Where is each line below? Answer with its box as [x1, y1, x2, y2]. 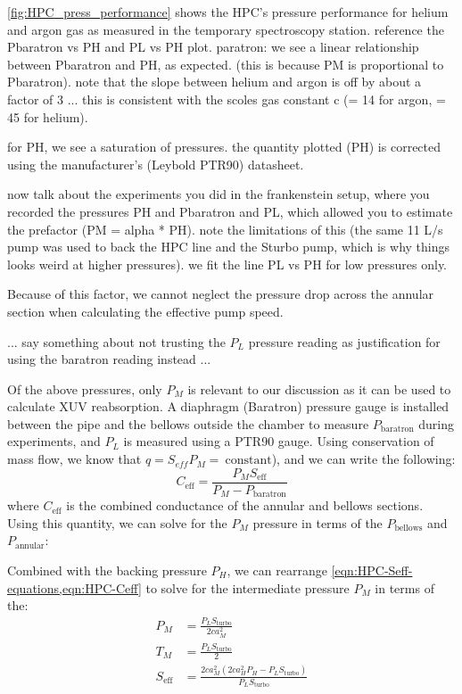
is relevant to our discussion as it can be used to [187, 379, 451, 398]
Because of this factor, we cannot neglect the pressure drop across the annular [7, 285, 434, 303]
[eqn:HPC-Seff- [331, 560, 413, 579]
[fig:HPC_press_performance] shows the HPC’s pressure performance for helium [7, 3, 449, 21]
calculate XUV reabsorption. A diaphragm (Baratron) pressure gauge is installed [7, 397, 450, 416]
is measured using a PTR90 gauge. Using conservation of [123, 432, 434, 450]
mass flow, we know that [7, 450, 142, 468]
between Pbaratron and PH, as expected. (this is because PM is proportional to [7, 54, 444, 73]
